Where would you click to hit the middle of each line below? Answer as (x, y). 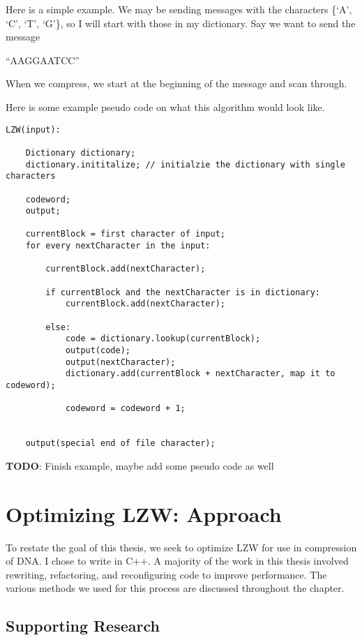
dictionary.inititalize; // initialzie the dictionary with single (185, 164)
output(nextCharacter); (120, 362)
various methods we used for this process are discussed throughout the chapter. (175, 588)
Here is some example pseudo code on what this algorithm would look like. (165, 106)
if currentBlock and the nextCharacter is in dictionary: (183, 292)
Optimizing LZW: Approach (144, 513)
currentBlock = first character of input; (125, 234)
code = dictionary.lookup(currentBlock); (163, 339)
